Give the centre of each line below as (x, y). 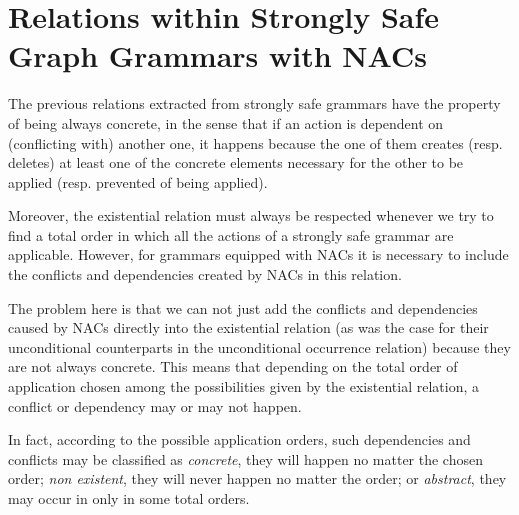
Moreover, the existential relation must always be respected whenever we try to (251, 215)
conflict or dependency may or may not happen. (155, 405)
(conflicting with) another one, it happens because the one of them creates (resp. (255, 142)
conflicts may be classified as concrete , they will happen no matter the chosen (245, 458)
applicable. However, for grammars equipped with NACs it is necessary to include (258, 254)
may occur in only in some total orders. (129, 498)
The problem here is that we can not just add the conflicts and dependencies (243, 307)
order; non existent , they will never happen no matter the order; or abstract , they (257, 478)
